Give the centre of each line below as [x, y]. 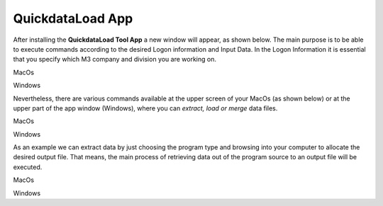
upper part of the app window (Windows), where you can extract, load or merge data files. [145, 108]
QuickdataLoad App [73, 18]
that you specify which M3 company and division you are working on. [115, 59]
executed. [28, 167]
